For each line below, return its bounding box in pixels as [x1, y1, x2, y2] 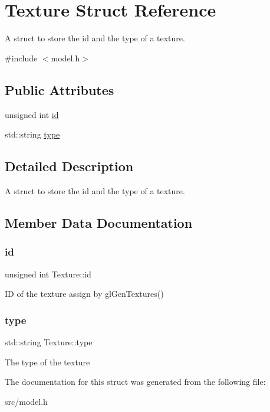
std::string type [5, 128, 60, 140]
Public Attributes [5, 80, 114, 99]
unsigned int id [5, 108, 59, 120]
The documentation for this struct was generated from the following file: [5, 375, 266, 388]
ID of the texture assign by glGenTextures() [5, 287, 164, 300]
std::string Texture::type [5, 335, 93, 348]
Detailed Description [5, 157, 134, 175]
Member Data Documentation [5, 213, 193, 231]
